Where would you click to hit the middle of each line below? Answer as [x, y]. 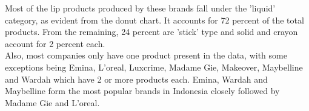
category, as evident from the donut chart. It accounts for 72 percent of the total [154, 20]
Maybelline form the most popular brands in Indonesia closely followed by [142, 91]
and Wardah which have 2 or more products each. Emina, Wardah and [136, 79]
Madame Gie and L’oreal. [52, 102]
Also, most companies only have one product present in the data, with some [146, 55]
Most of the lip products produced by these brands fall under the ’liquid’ [140, 8]
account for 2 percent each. [55, 43]
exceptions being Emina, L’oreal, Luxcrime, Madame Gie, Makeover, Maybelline [154, 67]
